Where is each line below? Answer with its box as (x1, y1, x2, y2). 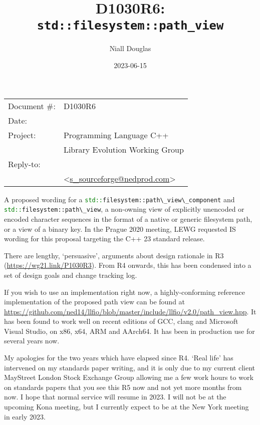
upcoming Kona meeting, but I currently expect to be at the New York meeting (4, 401, 249, 412)
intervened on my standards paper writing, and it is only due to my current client (4, 362, 255, 372)
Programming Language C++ (63, 129, 169, 141)
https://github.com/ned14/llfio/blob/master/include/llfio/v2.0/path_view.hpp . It (4, 306, 256, 316)
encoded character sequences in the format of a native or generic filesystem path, (4, 213, 252, 224)
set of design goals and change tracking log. (4, 269, 137, 280)
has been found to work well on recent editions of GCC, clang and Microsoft (4, 316, 238, 326)
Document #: (8, 100, 56, 112)
